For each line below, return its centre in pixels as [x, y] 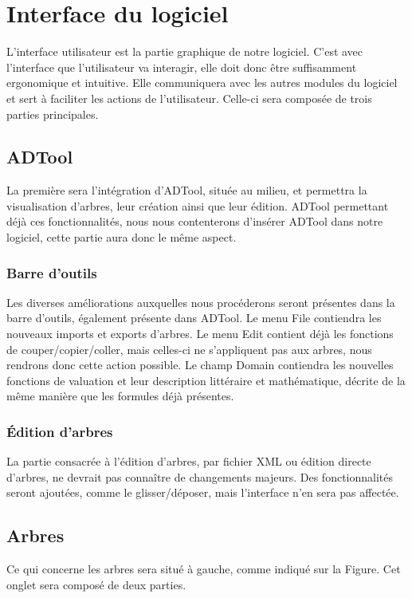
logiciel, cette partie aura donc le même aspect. [122, 237]
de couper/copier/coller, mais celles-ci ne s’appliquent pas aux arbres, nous [189, 349]
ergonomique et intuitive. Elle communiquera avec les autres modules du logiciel [202, 83]
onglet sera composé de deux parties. [96, 584]
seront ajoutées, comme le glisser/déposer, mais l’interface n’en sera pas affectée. [203, 492]
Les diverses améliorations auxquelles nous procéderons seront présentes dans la [201, 302]
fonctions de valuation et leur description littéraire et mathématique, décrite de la [206, 380]
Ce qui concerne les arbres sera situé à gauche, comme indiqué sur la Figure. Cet [204, 569]
